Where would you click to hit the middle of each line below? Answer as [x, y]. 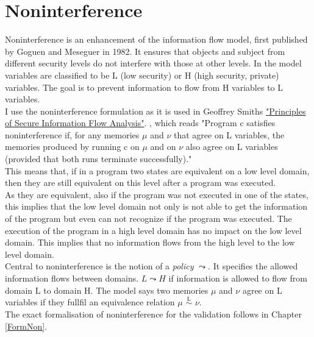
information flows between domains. [72, 278]
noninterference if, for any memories [72, 134]
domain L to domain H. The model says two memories [107, 290]
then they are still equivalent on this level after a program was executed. [141, 183]
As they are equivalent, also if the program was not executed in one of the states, [157, 194]
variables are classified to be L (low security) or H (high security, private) [142, 75]
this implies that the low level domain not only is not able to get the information [156, 206]
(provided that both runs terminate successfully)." [98, 159]
